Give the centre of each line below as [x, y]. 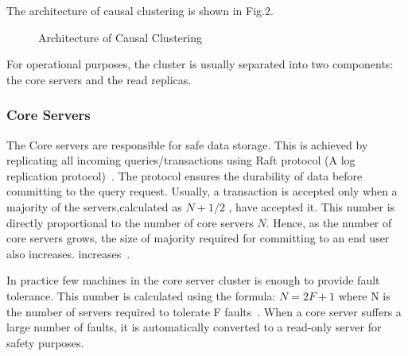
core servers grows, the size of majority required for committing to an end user [198, 238]
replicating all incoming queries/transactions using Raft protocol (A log [181, 160]
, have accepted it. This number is [312, 206]
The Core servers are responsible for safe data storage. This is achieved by [187, 144]
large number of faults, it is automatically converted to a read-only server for [194, 327]
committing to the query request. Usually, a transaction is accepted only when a [202, 191]
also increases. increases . [68, 253]
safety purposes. [45, 342]
